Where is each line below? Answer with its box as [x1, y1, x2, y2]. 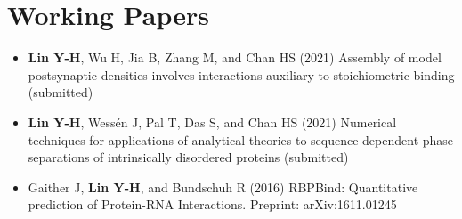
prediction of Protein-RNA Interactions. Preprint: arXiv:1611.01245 [28, 195, 397, 214]
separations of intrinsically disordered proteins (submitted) [28, 148, 349, 166]
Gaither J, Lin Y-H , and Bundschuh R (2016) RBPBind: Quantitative [28, 177, 418, 196]
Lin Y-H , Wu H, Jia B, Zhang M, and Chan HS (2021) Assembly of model [28, 48, 442, 67]
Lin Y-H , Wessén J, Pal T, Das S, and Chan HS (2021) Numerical [28, 112, 397, 131]
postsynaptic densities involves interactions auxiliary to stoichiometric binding [28, 65, 455, 84]
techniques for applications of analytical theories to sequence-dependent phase [28, 130, 454, 149]
